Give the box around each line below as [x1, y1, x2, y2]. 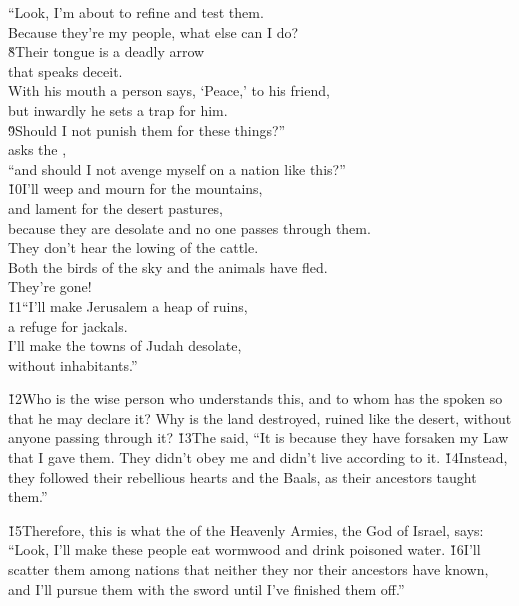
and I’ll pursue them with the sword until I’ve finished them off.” [8, 578, 405, 599]
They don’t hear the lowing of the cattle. [8, 237, 259, 258]
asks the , [8, 139, 67, 160]
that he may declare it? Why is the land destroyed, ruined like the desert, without [8, 407, 512, 428]
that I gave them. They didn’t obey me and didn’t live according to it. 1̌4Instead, [8, 447, 508, 468]
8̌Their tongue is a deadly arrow [8, 41, 205, 62]
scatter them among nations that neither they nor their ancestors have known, [8, 559, 489, 580]
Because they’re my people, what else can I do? [8, 21, 299, 42]
